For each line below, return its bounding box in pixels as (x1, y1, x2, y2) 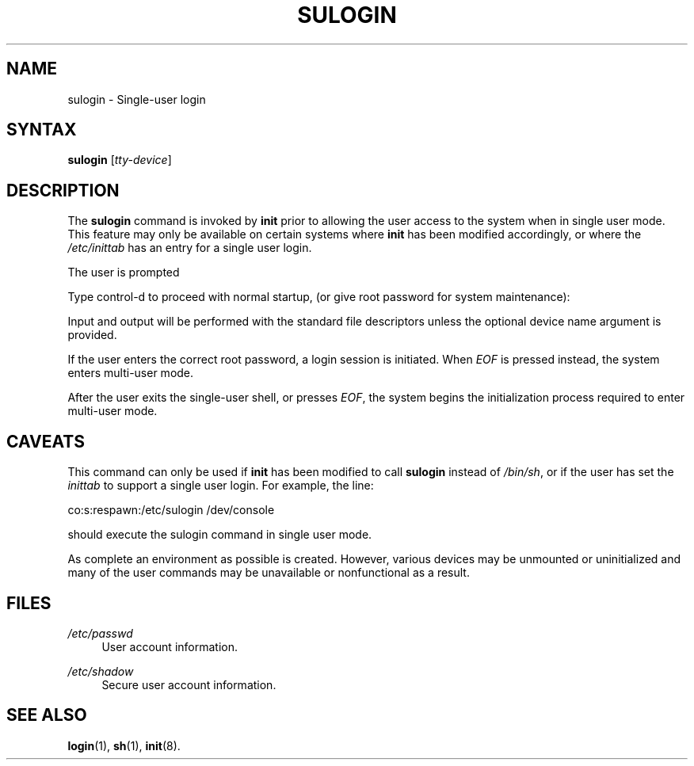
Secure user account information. (101, 677, 276, 692)
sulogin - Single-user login (67, 92, 206, 106)
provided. (67, 328, 117, 342)
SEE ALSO (6, 705, 87, 726)
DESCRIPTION (6, 180, 120, 200)
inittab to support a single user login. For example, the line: (67, 478, 374, 493)
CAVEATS (6, 431, 85, 452)
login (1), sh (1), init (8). (67, 738, 181, 753)
